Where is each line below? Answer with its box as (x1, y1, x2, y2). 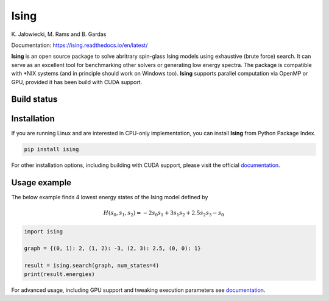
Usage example (11, 177, 72, 188)
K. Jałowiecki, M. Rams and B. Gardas (11, 30, 107, 38)
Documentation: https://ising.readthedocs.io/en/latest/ (11, 41, 148, 49)
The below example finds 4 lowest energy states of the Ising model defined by (11, 194, 208, 201)
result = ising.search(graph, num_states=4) (24, 262, 160, 269)
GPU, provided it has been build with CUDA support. (11, 78, 143, 85)
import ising (24, 228, 63, 235)
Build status (11, 94, 58, 105)
